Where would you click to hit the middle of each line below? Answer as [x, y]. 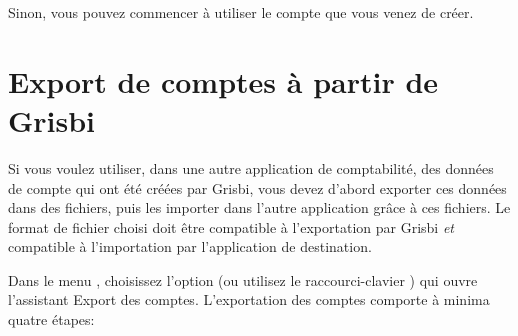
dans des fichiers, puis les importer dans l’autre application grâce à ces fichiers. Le [259, 207]
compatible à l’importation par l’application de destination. [190, 246]
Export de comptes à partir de [223, 80]
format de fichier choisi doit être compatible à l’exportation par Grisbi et [231, 226]
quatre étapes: [51, 319]
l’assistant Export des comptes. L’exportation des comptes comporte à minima [249, 299]
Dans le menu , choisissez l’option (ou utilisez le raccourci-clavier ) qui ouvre [243, 279]
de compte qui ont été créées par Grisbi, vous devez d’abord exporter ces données [257, 187]
